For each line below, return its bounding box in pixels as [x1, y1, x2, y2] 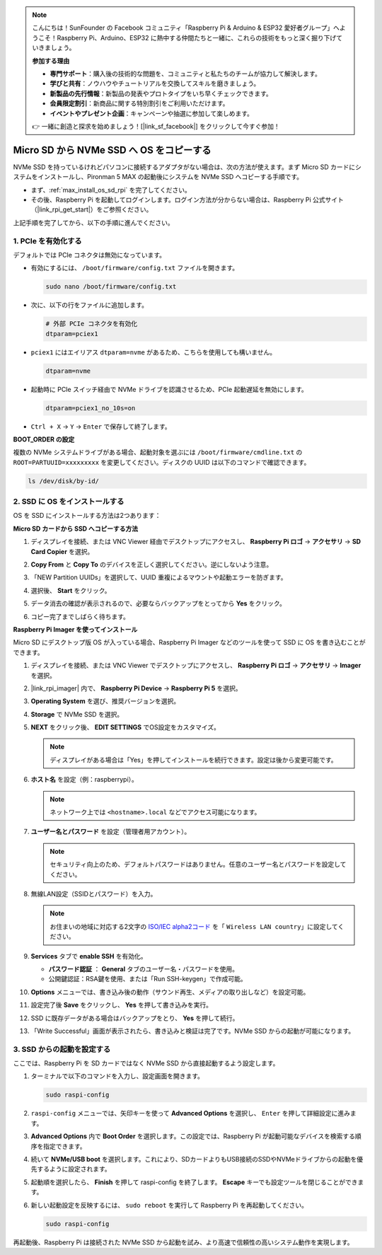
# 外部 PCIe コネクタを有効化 [45, 320, 138, 328]
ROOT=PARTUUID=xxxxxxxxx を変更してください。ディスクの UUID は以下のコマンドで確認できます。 [13, 458, 311, 466]
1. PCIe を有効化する [13, 236, 82, 245]
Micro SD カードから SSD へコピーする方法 [13, 524, 139, 533]
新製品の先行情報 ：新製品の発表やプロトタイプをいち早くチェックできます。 [50, 89, 272, 98]
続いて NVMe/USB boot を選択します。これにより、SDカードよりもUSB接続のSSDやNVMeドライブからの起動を [30, 1155, 357, 1163]
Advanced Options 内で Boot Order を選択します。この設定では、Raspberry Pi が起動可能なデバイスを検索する [30, 1132, 356, 1140]
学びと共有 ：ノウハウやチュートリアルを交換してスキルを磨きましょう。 [50, 79, 260, 88]
